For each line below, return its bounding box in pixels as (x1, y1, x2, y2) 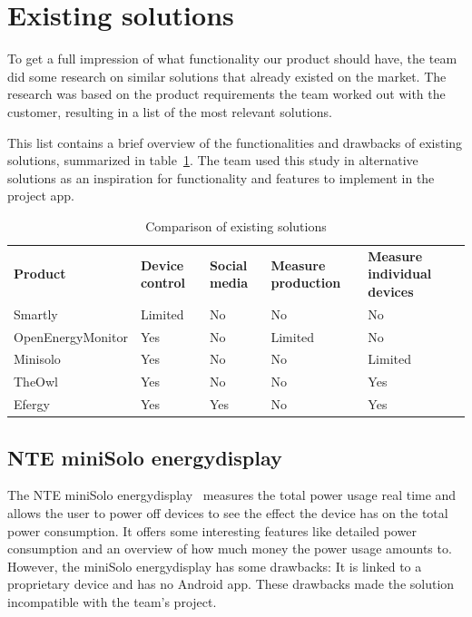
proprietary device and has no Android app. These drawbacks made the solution (7, 574, 455, 593)
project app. (7, 186, 74, 205)
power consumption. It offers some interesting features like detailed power (7, 521, 417, 540)
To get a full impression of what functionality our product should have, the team (7, 49, 457, 68)
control (140, 273, 186, 292)
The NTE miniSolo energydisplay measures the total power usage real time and (7, 485, 457, 504)
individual (368, 264, 432, 283)
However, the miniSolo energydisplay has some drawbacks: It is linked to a (7, 556, 422, 575)
